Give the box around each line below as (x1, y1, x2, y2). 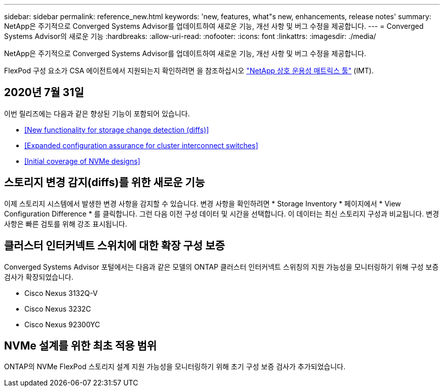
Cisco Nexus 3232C (24, 304, 91, 313)
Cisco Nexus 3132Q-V (24, 288, 98, 297)
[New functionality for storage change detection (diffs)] (24, 125, 209, 134)
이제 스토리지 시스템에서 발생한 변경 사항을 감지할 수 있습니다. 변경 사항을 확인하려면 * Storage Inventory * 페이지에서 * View (4, 199, 401, 208)
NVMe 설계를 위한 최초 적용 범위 (4, 339, 157, 352)
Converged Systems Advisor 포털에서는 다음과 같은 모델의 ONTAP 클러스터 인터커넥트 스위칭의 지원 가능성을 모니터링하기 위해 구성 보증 (4, 262, 439, 271)
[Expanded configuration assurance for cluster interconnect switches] (24, 141, 258, 150)
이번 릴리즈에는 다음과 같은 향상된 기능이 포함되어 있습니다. (4, 109, 190, 118)
